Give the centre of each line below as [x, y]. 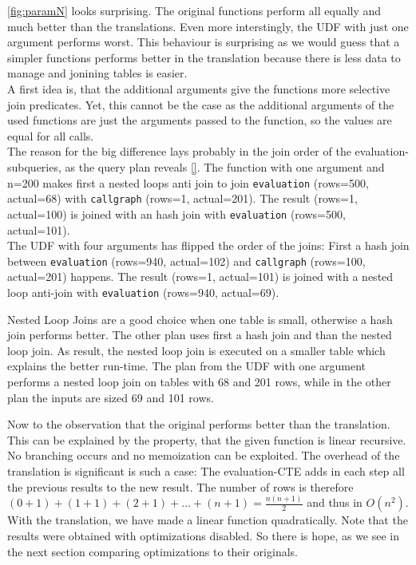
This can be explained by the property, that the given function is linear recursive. [207, 439]
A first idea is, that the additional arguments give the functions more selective [199, 88]
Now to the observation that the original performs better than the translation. [199, 424]
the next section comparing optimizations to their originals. [153, 551]
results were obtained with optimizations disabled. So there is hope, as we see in [204, 536]
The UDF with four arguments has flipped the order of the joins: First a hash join [208, 245]
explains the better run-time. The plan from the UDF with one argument [187, 366]
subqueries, [34, 166]
